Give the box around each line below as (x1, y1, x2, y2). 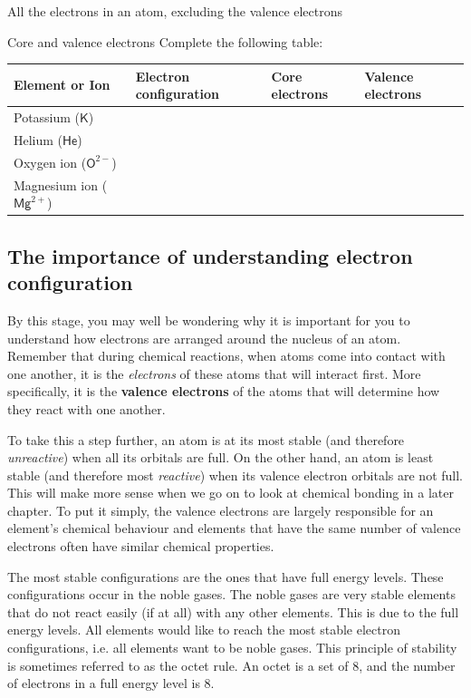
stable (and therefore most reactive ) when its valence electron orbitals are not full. (7, 465, 463, 484)
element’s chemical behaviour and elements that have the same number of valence (7, 519, 461, 538)
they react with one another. (7, 399, 166, 418)
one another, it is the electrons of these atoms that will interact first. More (7, 364, 421, 383)
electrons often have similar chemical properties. (7, 537, 274, 556)
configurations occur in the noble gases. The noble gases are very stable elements (7, 585, 456, 604)
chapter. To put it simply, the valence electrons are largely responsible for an (7, 500, 434, 519)
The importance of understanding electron (7, 241, 413, 269)
